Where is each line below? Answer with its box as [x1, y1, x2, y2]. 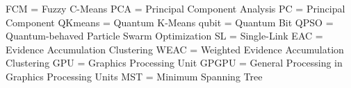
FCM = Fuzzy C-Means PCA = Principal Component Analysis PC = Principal [6, 1, 345, 15]
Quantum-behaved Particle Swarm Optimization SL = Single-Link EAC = [6, 28, 323, 43]
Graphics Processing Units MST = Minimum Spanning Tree [6, 69, 263, 83]
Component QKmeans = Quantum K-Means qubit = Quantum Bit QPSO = [6, 15, 334, 29]
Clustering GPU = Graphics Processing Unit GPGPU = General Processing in [6, 55, 343, 70]
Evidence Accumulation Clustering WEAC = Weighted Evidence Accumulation [6, 42, 344, 56]
